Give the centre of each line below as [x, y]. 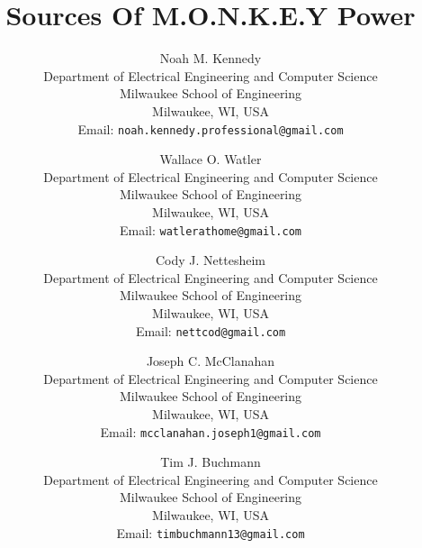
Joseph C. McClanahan [211, 361]
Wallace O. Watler [211, 159]
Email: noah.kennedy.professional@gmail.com [211, 128]
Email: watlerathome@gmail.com [211, 229]
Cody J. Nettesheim [211, 260]
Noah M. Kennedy [211, 58]
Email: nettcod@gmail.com [211, 330]
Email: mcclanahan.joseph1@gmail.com [211, 431]
